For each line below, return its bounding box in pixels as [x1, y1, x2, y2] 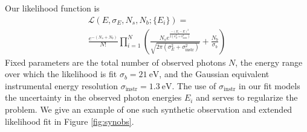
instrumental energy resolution [5, 79, 118, 92]
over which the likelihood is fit [5, 68, 117, 80]
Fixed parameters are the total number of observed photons [5, 55, 226, 68]
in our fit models [239, 79, 300, 92]
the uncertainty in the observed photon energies [5, 91, 182, 104]
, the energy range [235, 55, 303, 68]
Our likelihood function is [5, 2, 100, 14]
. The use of [172, 79, 216, 92]
